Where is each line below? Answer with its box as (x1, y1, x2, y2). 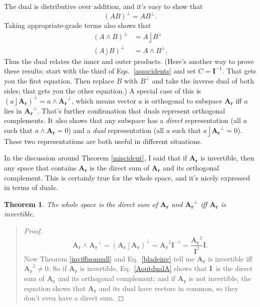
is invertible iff (208, 253, 252, 263)
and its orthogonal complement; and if (58, 273, 175, 283)
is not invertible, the (188, 273, 251, 283)
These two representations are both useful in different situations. (4, 135, 202, 146)
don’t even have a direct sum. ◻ (24, 292, 124, 303)
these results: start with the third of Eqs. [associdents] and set (4, 65, 196, 76)
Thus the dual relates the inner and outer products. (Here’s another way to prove (4, 55, 254, 66)
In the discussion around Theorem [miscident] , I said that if (4, 152, 187, 163)
